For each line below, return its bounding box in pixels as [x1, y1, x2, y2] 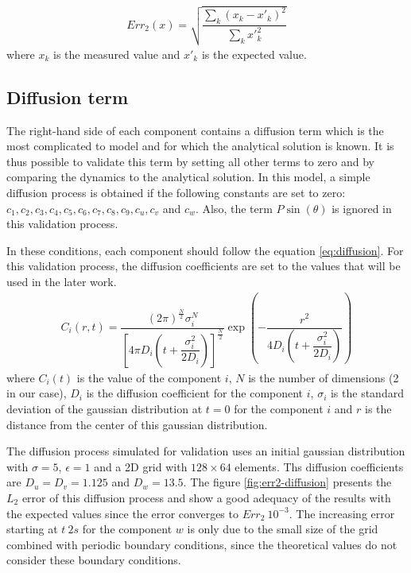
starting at [6, 521, 58, 537]
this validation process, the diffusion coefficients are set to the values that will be [6, 257, 401, 274]
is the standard [330, 385, 404, 401]
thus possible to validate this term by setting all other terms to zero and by [6, 153, 374, 169]
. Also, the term [195, 199, 273, 216]
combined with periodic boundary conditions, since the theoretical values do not [6, 536, 397, 552]
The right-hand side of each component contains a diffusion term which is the [6, 122, 384, 138]
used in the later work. [6, 273, 117, 289]
